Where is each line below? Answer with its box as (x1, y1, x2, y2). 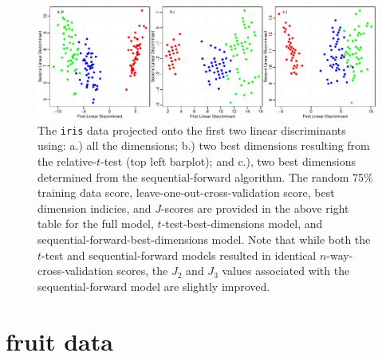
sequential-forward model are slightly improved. (37, 277, 270, 294)
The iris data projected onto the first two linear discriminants (37, 121, 346, 138)
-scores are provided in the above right (160, 199, 349, 216)
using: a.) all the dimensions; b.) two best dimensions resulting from (37, 137, 370, 154)
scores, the (116, 262, 168, 279)
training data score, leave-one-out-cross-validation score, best (37, 184, 335, 201)
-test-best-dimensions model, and (161, 215, 323, 232)
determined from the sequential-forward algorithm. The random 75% (37, 168, 373, 185)
